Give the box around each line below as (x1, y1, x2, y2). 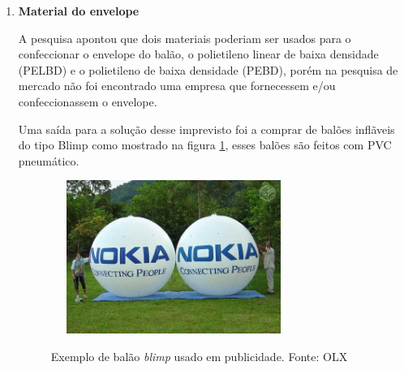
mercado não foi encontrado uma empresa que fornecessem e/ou (18, 77, 336, 94)
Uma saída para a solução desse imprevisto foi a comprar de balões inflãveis (18, 120, 395, 137)
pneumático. (18, 152, 80, 169)
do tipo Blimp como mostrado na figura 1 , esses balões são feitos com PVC (18, 136, 392, 153)
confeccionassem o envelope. (18, 92, 157, 110)
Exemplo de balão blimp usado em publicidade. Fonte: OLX (50, 347, 348, 364)
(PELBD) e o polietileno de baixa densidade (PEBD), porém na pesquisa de (18, 61, 398, 78)
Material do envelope (18, 2, 140, 19)
